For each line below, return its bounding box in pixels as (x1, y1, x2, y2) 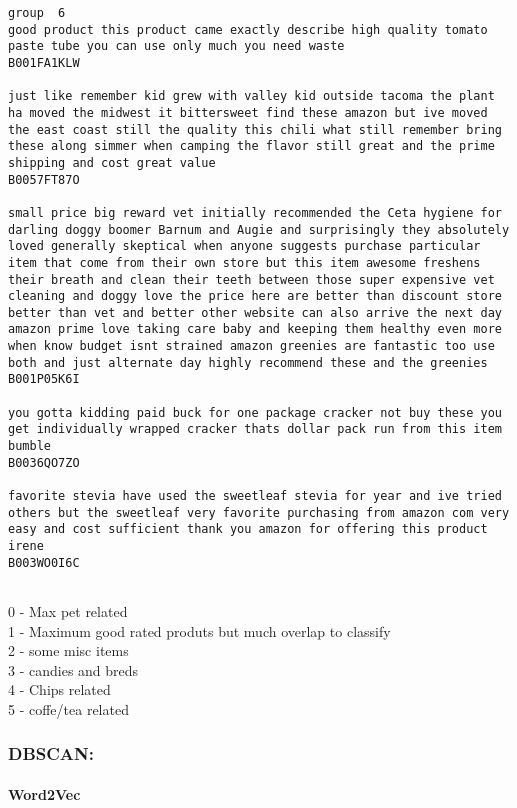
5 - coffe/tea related (8, 698, 129, 719)
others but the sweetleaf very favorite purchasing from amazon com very (8, 505, 510, 520)
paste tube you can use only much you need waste (8, 39, 345, 54)
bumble (8, 439, 51, 454)
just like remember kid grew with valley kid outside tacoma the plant (8, 89, 495, 104)
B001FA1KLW (8, 55, 80, 70)
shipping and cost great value (8, 155, 216, 170)
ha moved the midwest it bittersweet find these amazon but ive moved (8, 105, 488, 120)
